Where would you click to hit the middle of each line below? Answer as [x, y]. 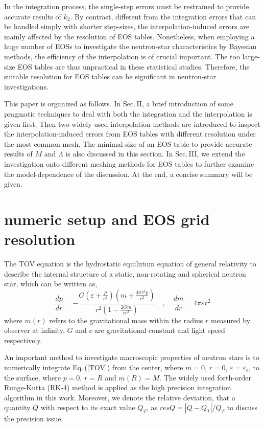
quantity [17, 407]
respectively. [23, 340]
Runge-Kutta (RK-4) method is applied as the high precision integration [118, 387]
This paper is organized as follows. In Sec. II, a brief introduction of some [119, 104]
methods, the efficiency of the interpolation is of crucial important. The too [122, 56]
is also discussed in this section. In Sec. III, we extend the [155, 154]
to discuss [242, 407]
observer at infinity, [34, 330]
